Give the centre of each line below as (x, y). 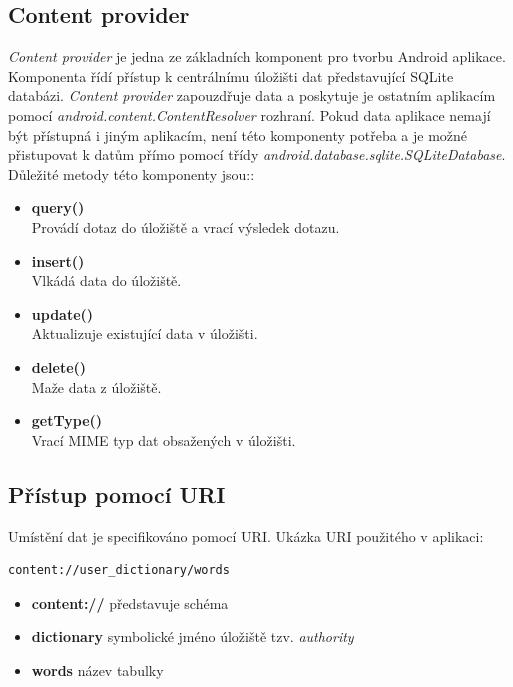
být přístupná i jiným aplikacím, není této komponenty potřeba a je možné (238, 134)
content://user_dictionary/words (119, 570)
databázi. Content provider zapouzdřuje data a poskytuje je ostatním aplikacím (252, 95)
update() (62, 313)
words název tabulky (97, 669)
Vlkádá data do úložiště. (106, 280)
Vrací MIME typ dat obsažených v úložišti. (163, 439)
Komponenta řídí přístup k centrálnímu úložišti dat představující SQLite (231, 75)
